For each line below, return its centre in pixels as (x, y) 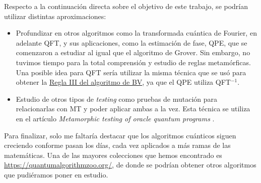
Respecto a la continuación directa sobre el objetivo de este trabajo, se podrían (126, 6)
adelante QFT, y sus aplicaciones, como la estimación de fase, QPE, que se (132, 42)
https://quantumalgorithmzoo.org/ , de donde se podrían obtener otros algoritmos (130, 165)
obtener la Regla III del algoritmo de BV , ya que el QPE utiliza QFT (123, 82)
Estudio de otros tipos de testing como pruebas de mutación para (117, 99)
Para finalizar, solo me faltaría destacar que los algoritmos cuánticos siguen (120, 135)
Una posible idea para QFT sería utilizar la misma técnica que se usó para (131, 72)
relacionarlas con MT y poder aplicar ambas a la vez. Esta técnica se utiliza (133, 109)
